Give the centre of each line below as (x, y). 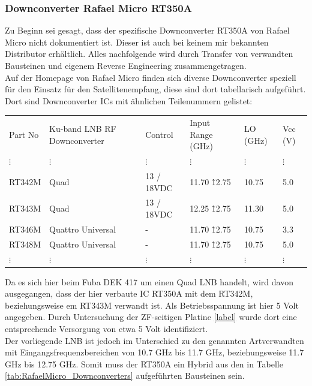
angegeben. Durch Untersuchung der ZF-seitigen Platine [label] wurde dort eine (151, 317)
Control (159, 134)
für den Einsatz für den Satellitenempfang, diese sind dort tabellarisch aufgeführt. (155, 89)
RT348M (25, 244)
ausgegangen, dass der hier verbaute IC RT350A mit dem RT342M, (129, 293)
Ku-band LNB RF (83, 128)
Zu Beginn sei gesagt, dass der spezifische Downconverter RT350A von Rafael (147, 30)
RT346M (25, 229)
